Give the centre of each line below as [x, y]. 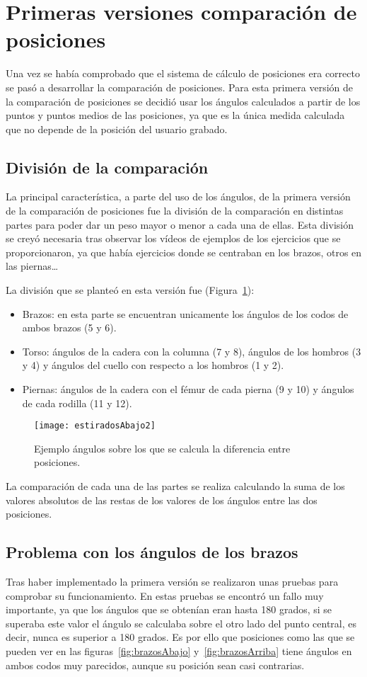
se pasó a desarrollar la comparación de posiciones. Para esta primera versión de [180, 87]
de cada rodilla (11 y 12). [77, 403]
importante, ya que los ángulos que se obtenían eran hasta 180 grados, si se [169, 609]
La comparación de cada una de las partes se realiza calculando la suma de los [175, 486]
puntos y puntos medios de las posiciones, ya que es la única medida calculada [175, 115]
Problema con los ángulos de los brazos [152, 552]
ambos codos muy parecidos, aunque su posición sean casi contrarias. [155, 665]
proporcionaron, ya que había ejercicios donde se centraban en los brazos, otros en [184, 252]
